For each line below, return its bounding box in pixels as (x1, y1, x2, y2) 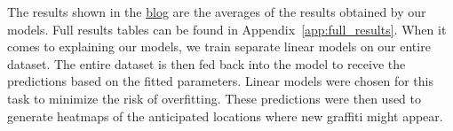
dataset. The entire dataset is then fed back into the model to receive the (7, 54, 406, 73)
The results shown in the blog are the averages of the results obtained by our (7, 3, 426, 20)
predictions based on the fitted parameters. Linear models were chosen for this (7, 72, 433, 90)
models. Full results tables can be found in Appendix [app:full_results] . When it (7, 19, 447, 38)
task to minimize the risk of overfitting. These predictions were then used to (7, 89, 422, 107)
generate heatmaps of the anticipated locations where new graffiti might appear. (7, 106, 443, 125)
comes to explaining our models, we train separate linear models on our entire (7, 37, 431, 56)
